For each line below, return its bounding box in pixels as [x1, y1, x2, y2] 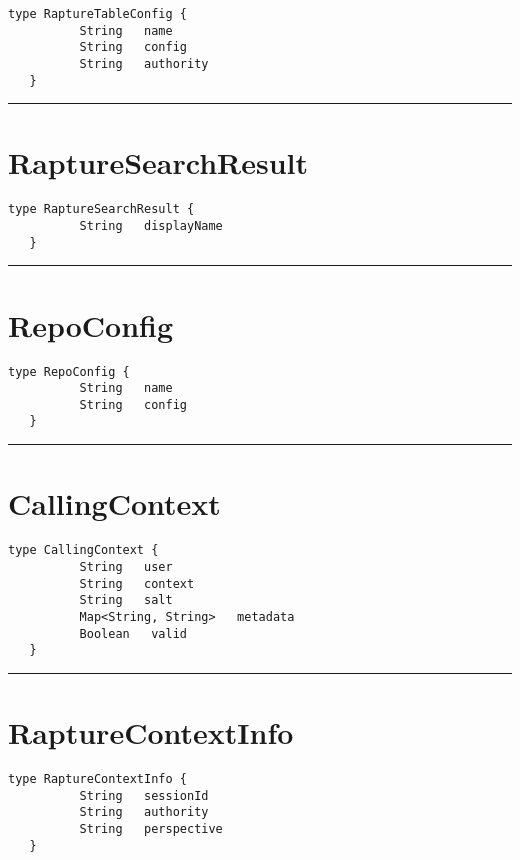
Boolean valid [79, 626, 187, 641]
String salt [79, 593, 173, 608]
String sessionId [79, 788, 209, 803]
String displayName [79, 219, 223, 234]
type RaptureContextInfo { [8, 771, 187, 786]
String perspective [79, 821, 223, 836]
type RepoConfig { [8, 364, 130, 379]
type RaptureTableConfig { [8, 7, 187, 21]
